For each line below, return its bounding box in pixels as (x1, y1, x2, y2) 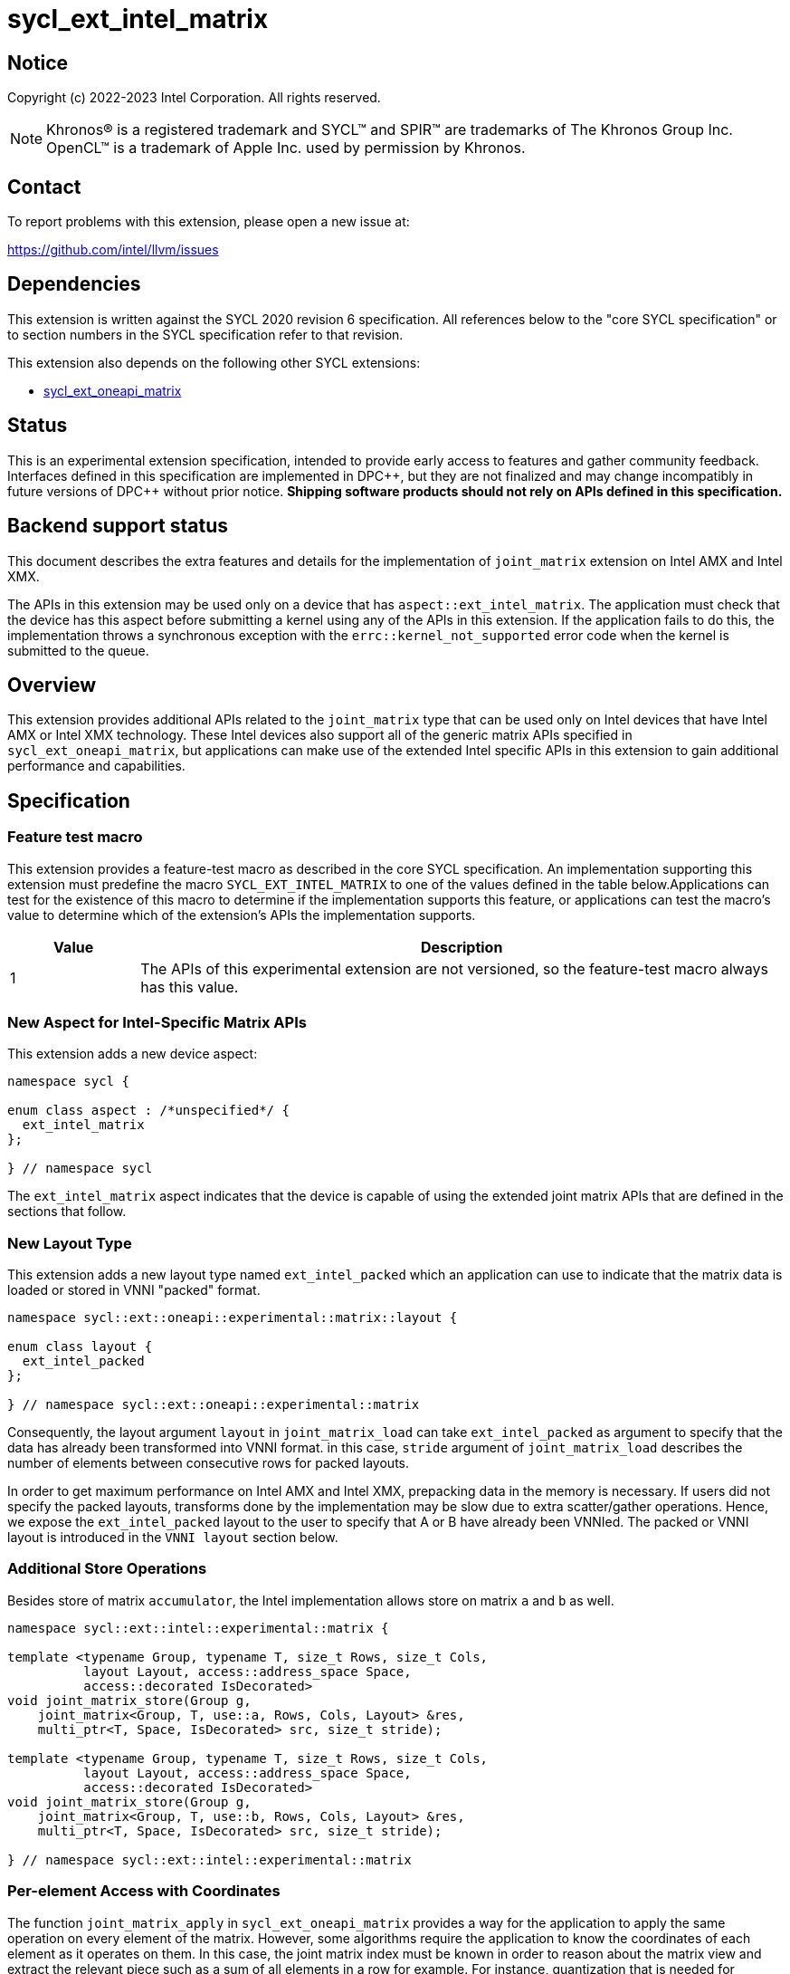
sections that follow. (7, 1203, 127, 1220)
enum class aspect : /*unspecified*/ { (7, 1103, 290, 1118)
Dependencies (7, 273, 141, 296)
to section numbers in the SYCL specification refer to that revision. (7, 326, 404, 342)
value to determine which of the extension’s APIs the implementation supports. (7, 906, 476, 923)
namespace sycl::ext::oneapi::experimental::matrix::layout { (7, 1310, 458, 1326)
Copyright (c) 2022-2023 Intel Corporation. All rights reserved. (7, 90, 381, 106)
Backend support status (7, 514, 229, 538)
